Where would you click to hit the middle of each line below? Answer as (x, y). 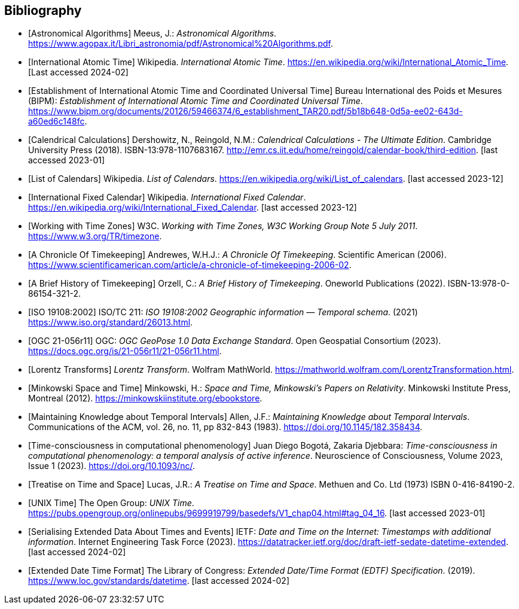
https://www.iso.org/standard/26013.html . (111, 322)
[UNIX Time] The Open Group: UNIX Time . (111, 503)
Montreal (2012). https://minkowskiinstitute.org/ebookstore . (145, 398)
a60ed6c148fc (57, 121)
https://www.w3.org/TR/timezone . (95, 236)
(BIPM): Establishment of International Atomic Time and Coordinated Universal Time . (196, 101)
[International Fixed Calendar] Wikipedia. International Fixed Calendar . (167, 197)
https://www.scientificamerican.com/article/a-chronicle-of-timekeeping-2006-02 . (190, 265)
